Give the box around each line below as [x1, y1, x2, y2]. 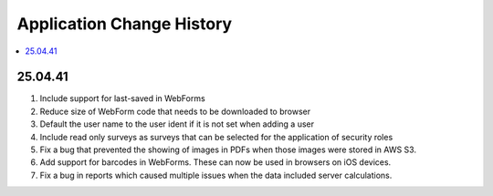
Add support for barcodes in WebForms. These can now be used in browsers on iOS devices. [39, 157, 392, 168]
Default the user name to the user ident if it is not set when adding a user [39, 119, 315, 129]
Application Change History [16, 14, 233, 34]
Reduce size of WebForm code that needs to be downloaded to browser [39, 106, 310, 117]
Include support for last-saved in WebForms [39, 93, 205, 104]
